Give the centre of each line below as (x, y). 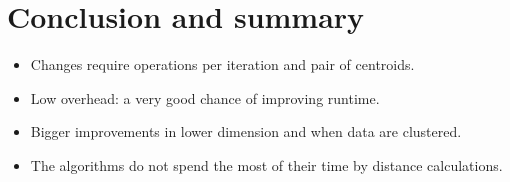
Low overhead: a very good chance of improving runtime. (205, 97)
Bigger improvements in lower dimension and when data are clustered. (246, 131)
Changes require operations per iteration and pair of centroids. (222, 64)
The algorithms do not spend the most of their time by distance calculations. (266, 164)
